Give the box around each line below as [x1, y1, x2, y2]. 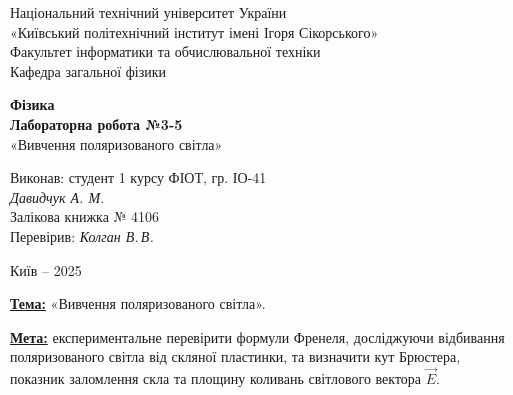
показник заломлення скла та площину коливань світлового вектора [10, 368, 422, 389]
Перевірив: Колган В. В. [10, 225, 154, 246]
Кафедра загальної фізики [10, 60, 166, 81]
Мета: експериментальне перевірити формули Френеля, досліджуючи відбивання [10, 326, 505, 347]
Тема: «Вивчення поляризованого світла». [10, 293, 266, 314]
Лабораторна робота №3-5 [10, 113, 183, 134]
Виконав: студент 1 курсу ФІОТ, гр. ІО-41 [10, 167, 267, 188]
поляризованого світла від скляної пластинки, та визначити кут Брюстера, [10, 346, 461, 367]
